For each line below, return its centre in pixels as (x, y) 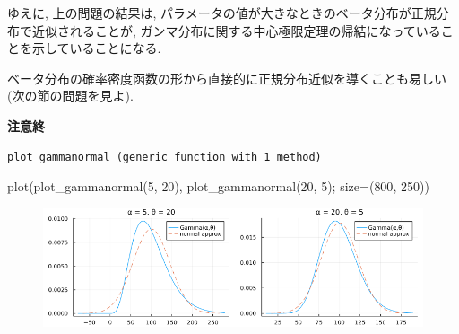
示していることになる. (96, 48)
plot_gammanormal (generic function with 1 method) (165, 157)
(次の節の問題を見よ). (70, 96)
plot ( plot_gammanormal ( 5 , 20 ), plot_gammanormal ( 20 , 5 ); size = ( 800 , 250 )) (218, 186)
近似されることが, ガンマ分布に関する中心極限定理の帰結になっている (236, 30)
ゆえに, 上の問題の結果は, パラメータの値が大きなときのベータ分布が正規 (222, 13)
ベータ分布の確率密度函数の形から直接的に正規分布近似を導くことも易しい (227, 78)
